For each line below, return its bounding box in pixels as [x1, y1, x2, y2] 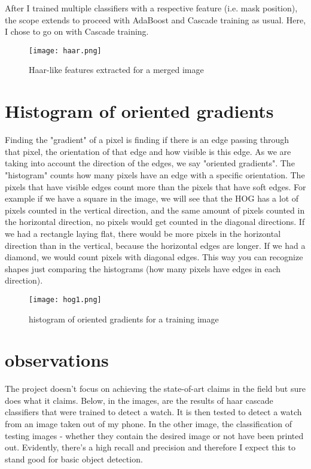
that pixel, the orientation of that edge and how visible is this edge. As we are [5, 145, 291, 157]
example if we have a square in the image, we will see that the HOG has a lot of [5, 192, 299, 205]
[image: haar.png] [29, 46, 102, 55]
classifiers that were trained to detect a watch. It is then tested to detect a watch [5, 406, 302, 418]
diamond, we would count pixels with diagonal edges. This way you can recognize [5, 251, 303, 263]
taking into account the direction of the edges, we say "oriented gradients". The [5, 157, 295, 169]
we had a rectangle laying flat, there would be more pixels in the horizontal [5, 227, 281, 239]
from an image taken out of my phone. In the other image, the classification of [5, 418, 292, 430]
